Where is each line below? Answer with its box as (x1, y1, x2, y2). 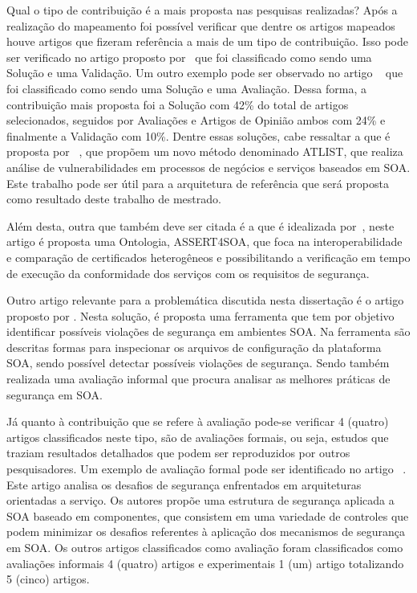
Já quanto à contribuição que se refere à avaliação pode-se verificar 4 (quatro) (6, 413, 389, 430)
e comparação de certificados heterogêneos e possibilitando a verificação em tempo (6, 248, 411, 265)
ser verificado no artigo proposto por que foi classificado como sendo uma (6, 48, 372, 65)
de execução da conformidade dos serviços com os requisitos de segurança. (6, 264, 370, 281)
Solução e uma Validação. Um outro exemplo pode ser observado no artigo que (6, 64, 403, 81)
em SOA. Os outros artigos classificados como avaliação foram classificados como (6, 539, 403, 555)
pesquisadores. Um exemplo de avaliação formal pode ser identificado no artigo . (6, 460, 407, 477)
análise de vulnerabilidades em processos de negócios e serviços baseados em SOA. (6, 158, 411, 175)
